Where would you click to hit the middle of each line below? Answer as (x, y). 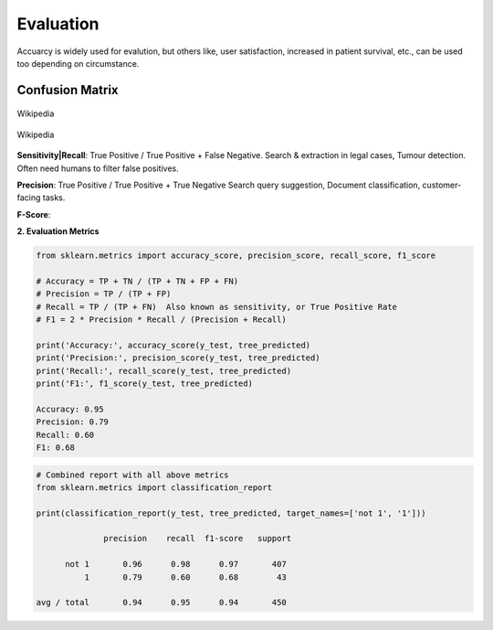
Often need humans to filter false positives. (98, 168)
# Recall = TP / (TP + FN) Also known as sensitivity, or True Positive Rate (216, 307)
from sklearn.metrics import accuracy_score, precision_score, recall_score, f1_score (236, 256)
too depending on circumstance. (78, 63)
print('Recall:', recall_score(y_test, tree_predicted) (164, 371)
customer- (442, 185)
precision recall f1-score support (198, 539)
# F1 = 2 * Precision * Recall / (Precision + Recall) (161, 320)
